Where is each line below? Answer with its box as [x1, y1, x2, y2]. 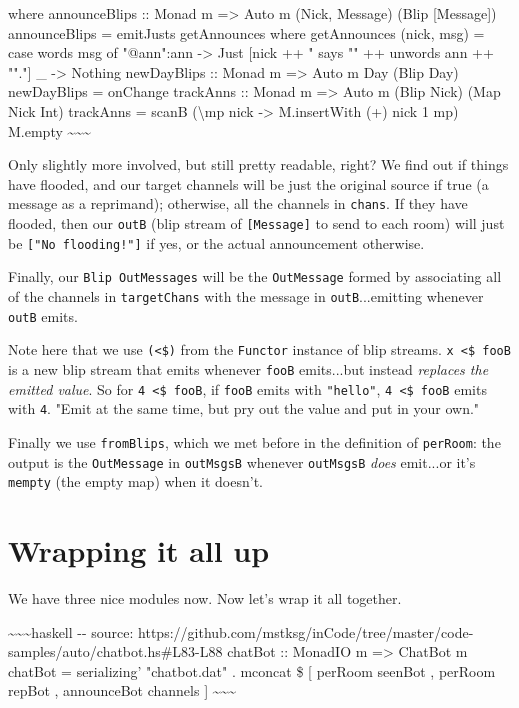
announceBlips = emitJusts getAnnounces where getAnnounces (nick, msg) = [8, 22, 485, 43]
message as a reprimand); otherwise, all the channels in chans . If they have [8, 193, 468, 214]
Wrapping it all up [8, 530, 270, 571]
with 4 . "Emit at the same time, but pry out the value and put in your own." [8, 398, 480, 419]
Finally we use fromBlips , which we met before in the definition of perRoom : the [8, 431, 501, 452]
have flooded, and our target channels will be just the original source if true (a [8, 173, 489, 194]
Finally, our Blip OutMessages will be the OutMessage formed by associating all [8, 266, 502, 287]
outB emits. [8, 305, 78, 326]
